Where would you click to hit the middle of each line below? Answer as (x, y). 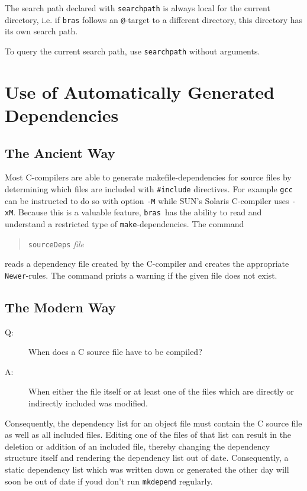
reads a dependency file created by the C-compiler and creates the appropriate (147, 264)
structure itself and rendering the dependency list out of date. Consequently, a (147, 458)
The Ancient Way (60, 152)
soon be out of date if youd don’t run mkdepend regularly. (109, 481)
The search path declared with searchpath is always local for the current (138, 8)
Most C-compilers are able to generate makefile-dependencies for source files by (148, 177)
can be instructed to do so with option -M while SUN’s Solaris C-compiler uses (147, 200)
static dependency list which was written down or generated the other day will (147, 469)
